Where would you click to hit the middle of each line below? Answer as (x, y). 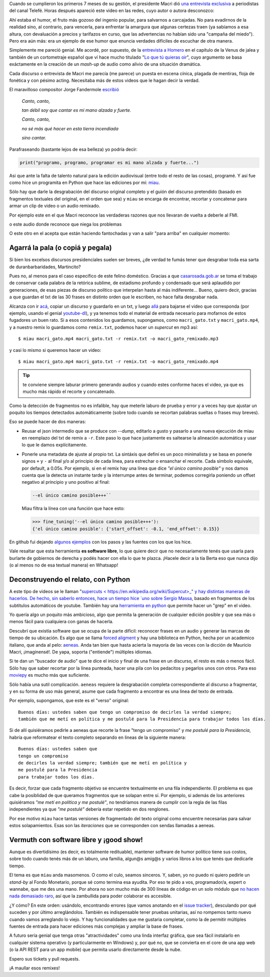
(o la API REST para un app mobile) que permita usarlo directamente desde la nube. (95, 949)
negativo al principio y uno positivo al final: (66, 482)
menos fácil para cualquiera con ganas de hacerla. (61, 622)
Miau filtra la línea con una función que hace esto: (73, 508)
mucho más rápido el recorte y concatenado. (69, 392)
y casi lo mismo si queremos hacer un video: (55, 350)
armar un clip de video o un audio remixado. (55, 206)
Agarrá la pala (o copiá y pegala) (60, 248)
